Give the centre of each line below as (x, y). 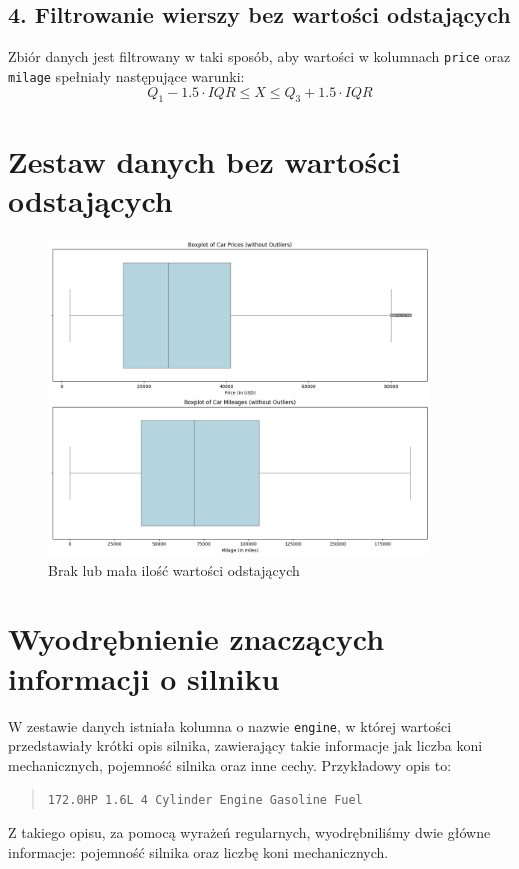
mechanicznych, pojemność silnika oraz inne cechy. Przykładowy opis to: (230, 764)
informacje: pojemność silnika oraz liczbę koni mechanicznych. (198, 851)
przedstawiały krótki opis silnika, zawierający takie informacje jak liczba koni (245, 745)
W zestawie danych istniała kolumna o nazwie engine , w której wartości (230, 725)
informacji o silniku (144, 677)
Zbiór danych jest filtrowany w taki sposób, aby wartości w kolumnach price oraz (259, 56)
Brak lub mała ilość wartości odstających (174, 569)
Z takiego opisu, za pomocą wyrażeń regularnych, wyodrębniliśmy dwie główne (249, 832)
